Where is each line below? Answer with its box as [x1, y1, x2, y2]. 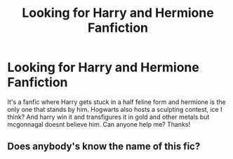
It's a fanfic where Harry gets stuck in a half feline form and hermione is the [7, 97, 226, 106]
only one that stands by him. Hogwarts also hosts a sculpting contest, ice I [7, 105, 222, 113]
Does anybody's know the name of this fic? [7, 141, 201, 153]
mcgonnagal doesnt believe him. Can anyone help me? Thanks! [7, 120, 191, 128]
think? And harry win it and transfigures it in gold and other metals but [7, 113, 210, 121]
